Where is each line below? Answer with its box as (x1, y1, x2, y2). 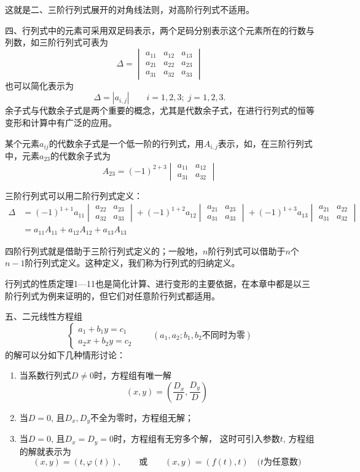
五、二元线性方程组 (5, 310, 82, 323)
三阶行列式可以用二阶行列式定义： (5, 189, 143, 202)
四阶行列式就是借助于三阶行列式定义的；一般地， (5, 244, 203, 257)
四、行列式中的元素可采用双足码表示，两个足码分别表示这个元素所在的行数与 (5, 23, 315, 36)
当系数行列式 (19, 369, 71, 382)
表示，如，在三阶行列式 (217, 136, 313, 149)
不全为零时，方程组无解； (90, 411, 194, 423)
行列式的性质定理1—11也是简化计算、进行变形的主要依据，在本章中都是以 (5, 277, 302, 289)
